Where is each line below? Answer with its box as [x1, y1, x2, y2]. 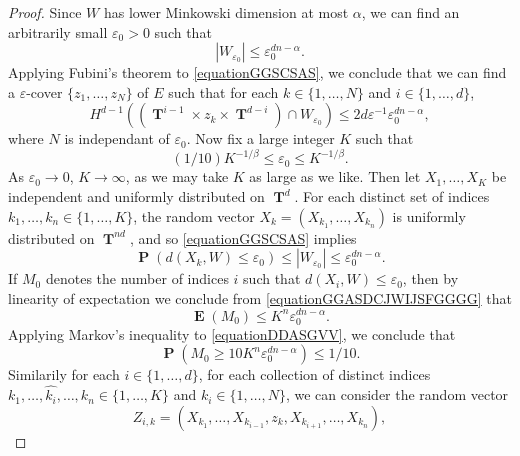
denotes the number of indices [45, 268, 229, 289]
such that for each [168, 81, 279, 102]
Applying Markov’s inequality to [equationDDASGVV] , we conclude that [8, 323, 456, 344]
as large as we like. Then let [249, 166, 421, 187]
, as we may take [125, 166, 229, 187]
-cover [26, 81, 63, 102]
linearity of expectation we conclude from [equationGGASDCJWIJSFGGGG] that [8, 287, 512, 308]
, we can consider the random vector [285, 384, 509, 405]
